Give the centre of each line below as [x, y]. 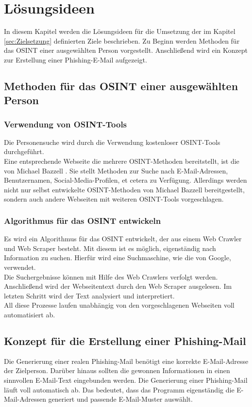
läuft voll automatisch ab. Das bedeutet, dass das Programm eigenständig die [119, 389]
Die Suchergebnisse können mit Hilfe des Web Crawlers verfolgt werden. [111, 276]
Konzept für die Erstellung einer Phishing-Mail [125, 341]
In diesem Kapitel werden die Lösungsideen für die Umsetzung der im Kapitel [120, 31]
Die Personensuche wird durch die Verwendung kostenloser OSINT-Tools [112, 142]
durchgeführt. [24, 151]
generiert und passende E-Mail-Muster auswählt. [120, 399]
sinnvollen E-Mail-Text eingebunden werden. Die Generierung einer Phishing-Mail [126, 380]
